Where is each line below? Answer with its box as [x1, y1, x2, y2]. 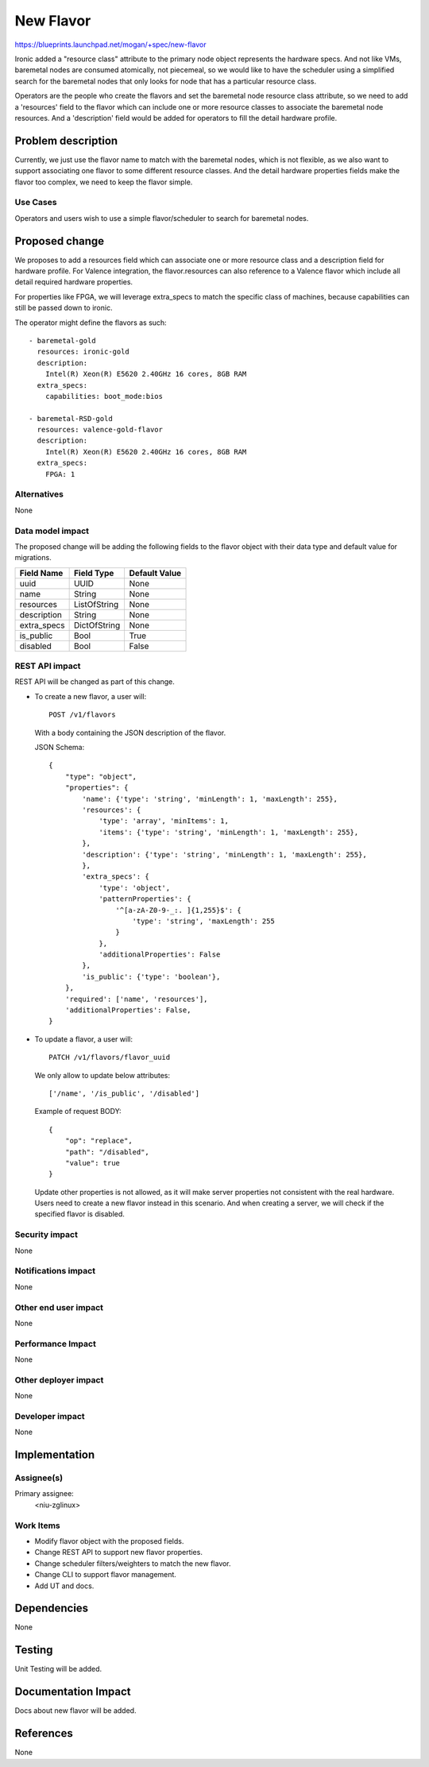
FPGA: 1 [44, 470, 75, 478]
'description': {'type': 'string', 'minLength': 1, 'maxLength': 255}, [82, 850, 367, 859]
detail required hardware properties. [14, 277, 133, 287]
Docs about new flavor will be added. [14, 1706, 137, 1715]
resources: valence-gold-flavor [37, 425, 163, 435]
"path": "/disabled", [64, 1147, 150, 1156]
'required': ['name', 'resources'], [64, 994, 208, 1003]
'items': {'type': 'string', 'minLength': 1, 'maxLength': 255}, [99, 827, 359, 837]
